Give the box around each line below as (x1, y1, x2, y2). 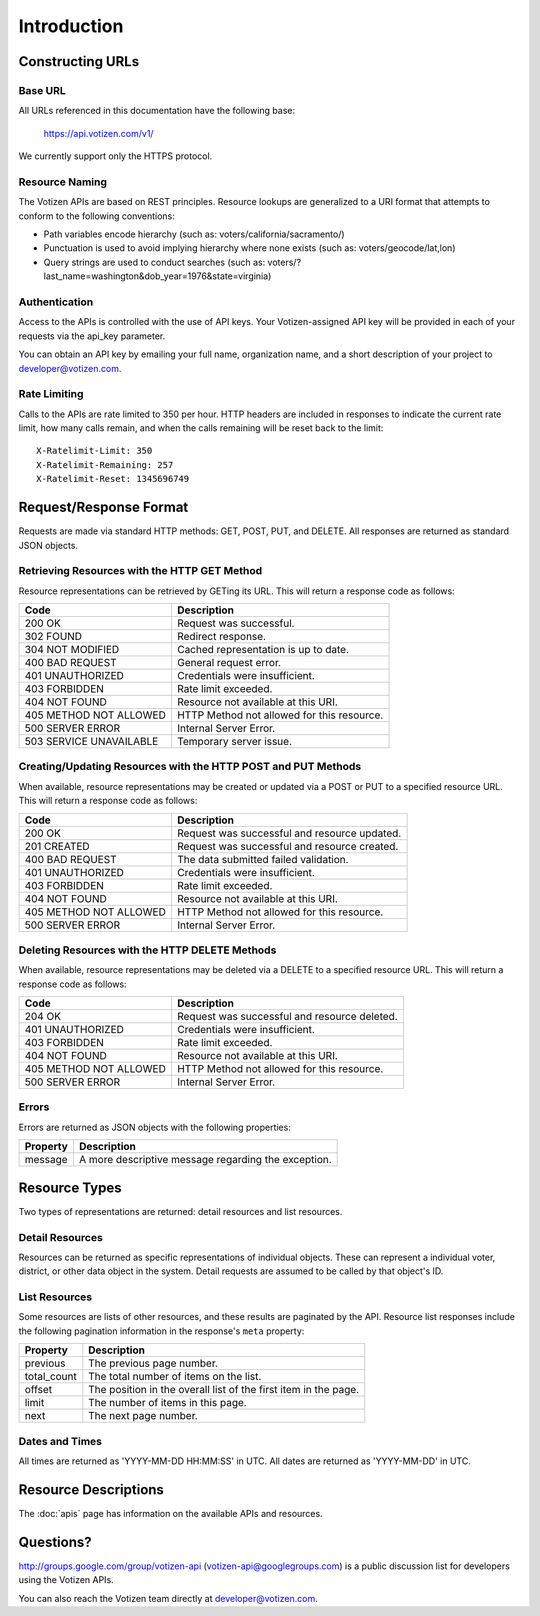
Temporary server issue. (176, 735, 293, 749)
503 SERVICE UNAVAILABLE (24, 735, 159, 749)
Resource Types (18, 1179, 122, 1196)
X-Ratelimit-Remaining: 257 (36, 459, 174, 470)
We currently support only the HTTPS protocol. (18, 150, 213, 162)
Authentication (18, 295, 94, 309)
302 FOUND (24, 630, 83, 644)
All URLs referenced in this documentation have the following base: (18, 105, 295, 117)
